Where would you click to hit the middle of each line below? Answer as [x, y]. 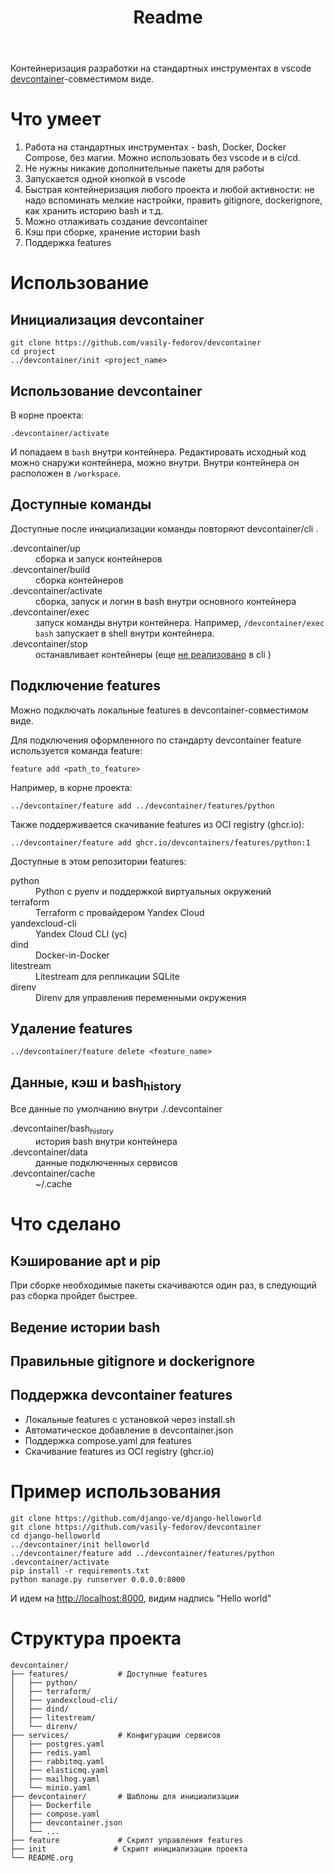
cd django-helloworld [55, 1536]
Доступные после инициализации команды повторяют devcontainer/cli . [164, 528]
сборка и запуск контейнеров [99, 558]
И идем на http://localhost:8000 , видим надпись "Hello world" [141, 1598]
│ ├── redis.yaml [51, 1752]
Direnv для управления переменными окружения [141, 997]
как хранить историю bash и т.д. [94, 211]
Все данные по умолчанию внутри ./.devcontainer [116, 1109]
